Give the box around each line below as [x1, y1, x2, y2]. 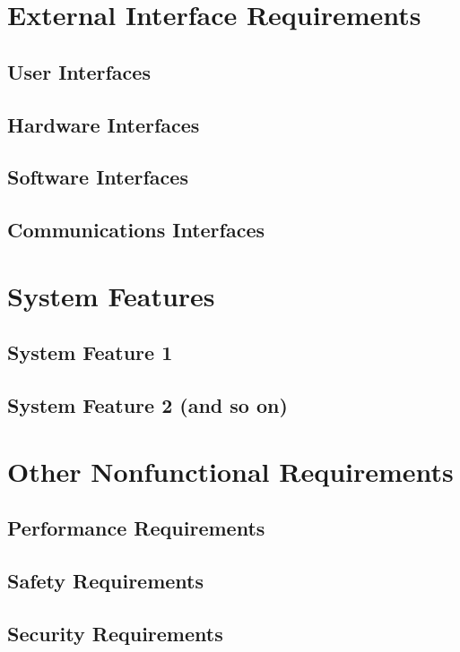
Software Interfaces [7, 163, 188, 191]
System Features [7, 277, 215, 313]
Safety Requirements [7, 566, 204, 594]
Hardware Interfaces [7, 110, 200, 138]
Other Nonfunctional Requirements [7, 452, 454, 489]
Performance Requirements [7, 514, 265, 542]
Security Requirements [7, 619, 223, 647]
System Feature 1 [7, 339, 173, 366]
